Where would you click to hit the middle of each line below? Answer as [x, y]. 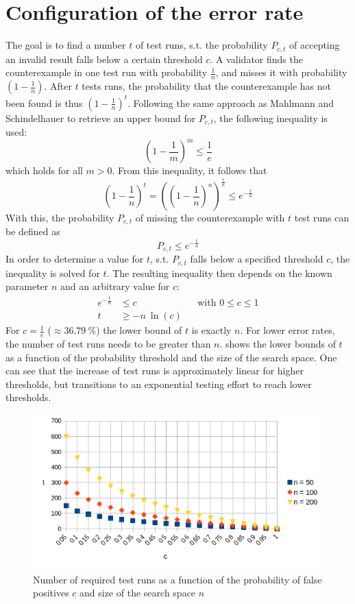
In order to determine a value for [75, 259]
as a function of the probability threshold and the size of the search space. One [171, 357]
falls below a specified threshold [257, 259]
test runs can [322, 217]
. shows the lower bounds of [278, 343]
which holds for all [44, 170]
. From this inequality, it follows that [189, 170]
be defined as [33, 231]
